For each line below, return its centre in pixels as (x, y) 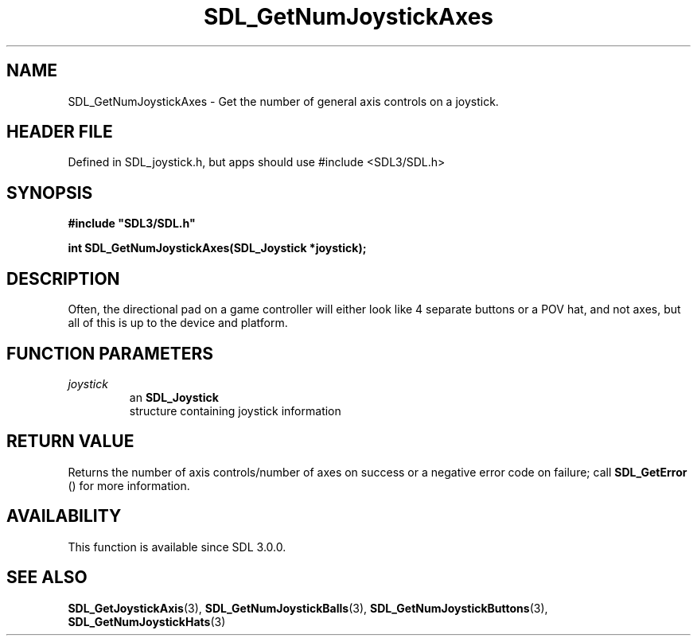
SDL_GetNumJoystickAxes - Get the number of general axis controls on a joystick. (283, 101)
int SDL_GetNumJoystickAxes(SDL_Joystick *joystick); (217, 248)
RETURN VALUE (70, 442)
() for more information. (129, 485)
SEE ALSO (47, 578)
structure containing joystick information (235, 410)
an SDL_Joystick (174, 397)
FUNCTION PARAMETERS (110, 353)
